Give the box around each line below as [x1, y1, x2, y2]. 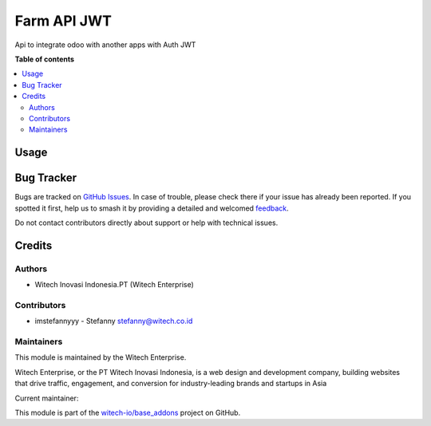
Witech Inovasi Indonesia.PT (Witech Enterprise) [34, 280, 195, 290]
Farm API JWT [14, 12, 112, 30]
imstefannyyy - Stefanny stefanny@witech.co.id [34, 316, 193, 326]
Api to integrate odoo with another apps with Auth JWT [14, 40, 196, 49]
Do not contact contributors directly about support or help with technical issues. [14, 218, 279, 227]
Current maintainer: [14, 393, 79, 403]
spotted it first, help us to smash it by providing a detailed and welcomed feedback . [14, 203, 289, 213]
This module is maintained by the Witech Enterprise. [14, 353, 187, 362]
